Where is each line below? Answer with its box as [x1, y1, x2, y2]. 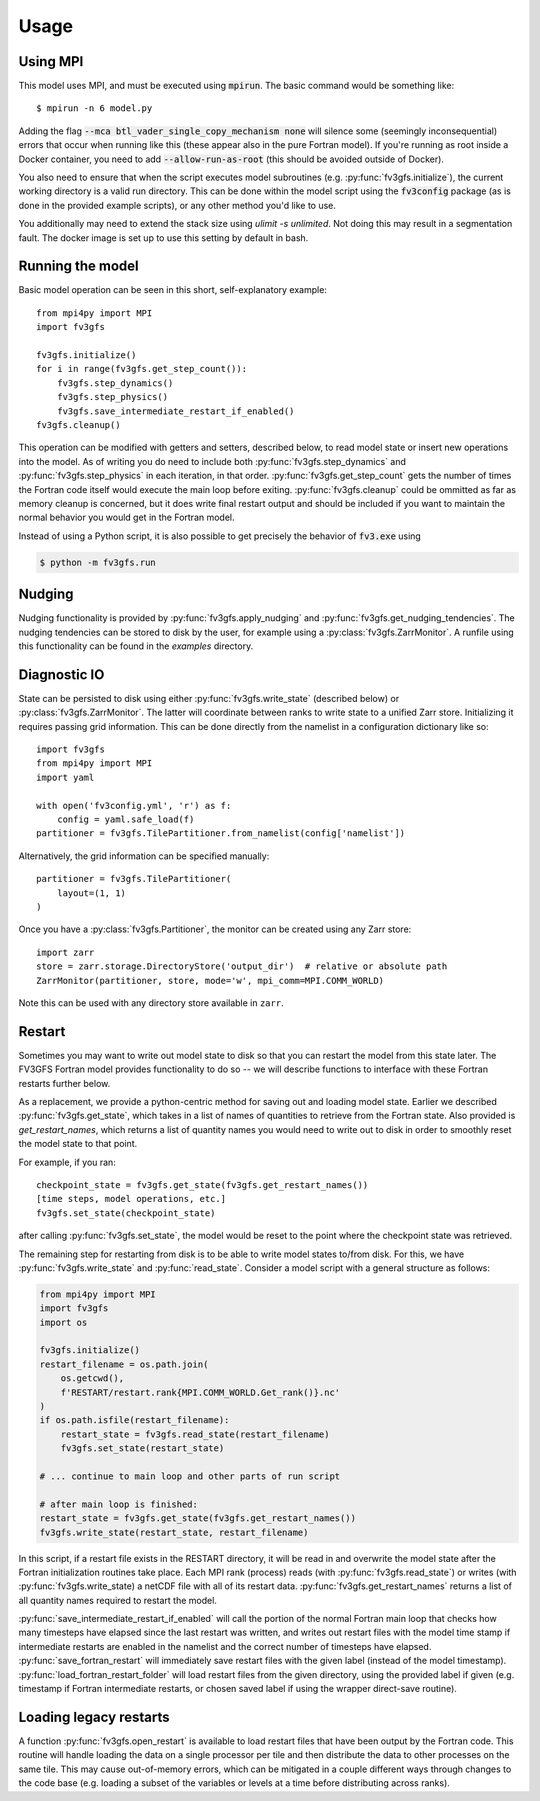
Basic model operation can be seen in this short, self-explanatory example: [18, 284, 327, 296]
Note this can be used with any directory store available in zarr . [18, 996, 284, 1009]
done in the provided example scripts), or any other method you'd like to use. [18, 199, 337, 211]
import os [39, 1316, 88, 1328]
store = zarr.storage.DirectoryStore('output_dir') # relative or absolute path [36, 961, 448, 972]
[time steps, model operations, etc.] [36, 1193, 227, 1205]
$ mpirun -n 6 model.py [36, 103, 153, 114]
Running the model [18, 258, 139, 275]
